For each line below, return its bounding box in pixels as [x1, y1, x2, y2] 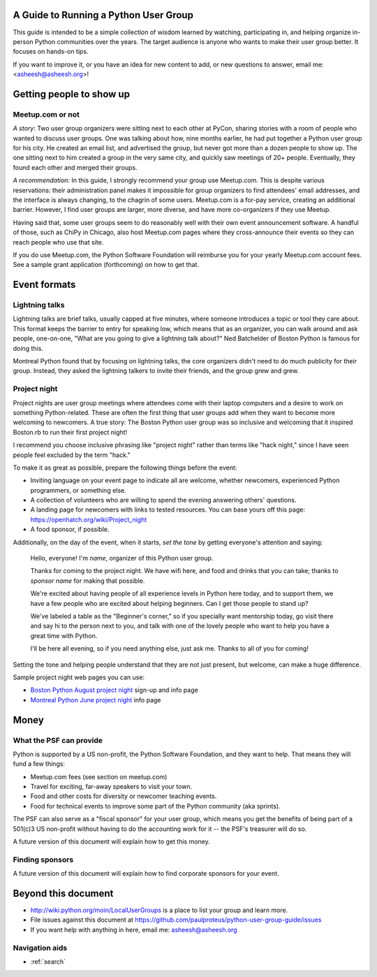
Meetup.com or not [13, 109, 80, 119]
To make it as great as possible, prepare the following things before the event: [13, 463, 237, 472]
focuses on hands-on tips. [13, 48, 89, 56]
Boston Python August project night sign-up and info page [30, 686, 198, 695]
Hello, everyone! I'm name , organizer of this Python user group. [30, 554, 214, 563]
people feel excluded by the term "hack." [13, 451, 131, 459]
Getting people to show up [13, 88, 131, 100]
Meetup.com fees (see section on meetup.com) [30, 772, 168, 781]
